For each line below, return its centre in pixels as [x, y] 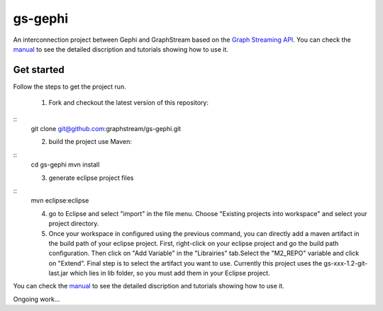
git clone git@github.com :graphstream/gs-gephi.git [106, 129]
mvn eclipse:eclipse [60, 200]
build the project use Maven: [90, 142]
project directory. [74, 224]
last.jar [59, 273]
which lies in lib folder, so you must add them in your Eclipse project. [170, 273]
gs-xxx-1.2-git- [346, 263]
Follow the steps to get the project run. [70, 86]
